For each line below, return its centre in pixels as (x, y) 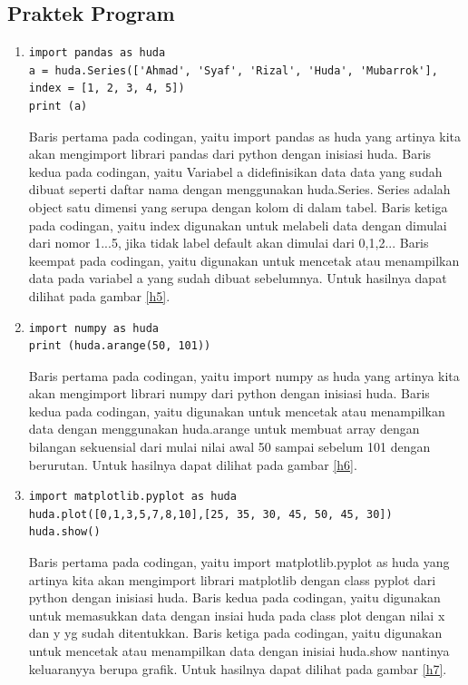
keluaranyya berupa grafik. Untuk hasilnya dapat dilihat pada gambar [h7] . (238, 668)
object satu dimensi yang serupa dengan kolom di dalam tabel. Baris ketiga (238, 206)
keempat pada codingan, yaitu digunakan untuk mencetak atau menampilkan (244, 260)
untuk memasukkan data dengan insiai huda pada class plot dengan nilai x (237, 615)
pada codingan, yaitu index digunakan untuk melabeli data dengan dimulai (238, 225)
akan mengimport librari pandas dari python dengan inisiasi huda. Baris (230, 154)
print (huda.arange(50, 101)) (120, 346)
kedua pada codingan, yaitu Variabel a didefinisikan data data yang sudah (235, 171)
